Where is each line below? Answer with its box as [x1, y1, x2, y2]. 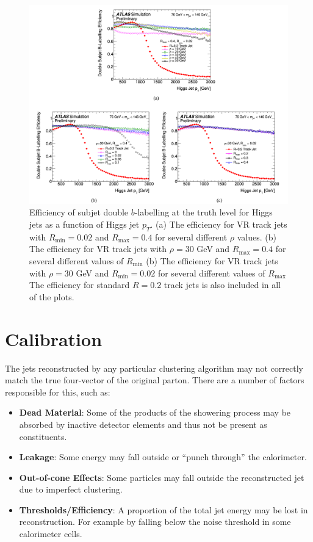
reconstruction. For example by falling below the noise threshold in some [19, 515, 291, 528]
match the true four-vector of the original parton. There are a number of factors [5, 374, 304, 386]
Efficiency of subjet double [29, 206, 129, 219]
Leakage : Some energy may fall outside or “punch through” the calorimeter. [19, 450, 307, 463]
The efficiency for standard [29, 278, 130, 291]
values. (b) [237, 230, 276, 243]
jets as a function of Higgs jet [29, 218, 140, 231]
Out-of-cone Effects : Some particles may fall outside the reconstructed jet [19, 471, 304, 483]
